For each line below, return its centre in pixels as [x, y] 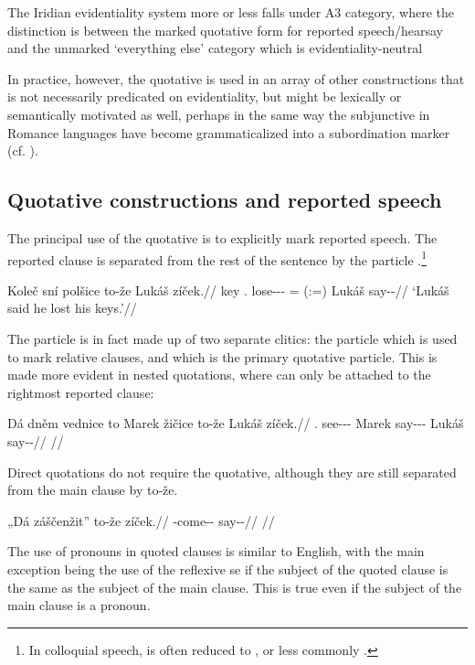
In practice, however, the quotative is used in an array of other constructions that [236, 78]
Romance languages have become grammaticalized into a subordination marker [229, 132]
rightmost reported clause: [81, 392]
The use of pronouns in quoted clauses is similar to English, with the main [216, 551]
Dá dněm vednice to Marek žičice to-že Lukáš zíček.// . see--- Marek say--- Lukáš [236, 423]
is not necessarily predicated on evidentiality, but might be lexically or [205, 97]
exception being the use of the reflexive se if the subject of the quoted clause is [228, 568]
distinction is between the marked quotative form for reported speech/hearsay [225, 30]
